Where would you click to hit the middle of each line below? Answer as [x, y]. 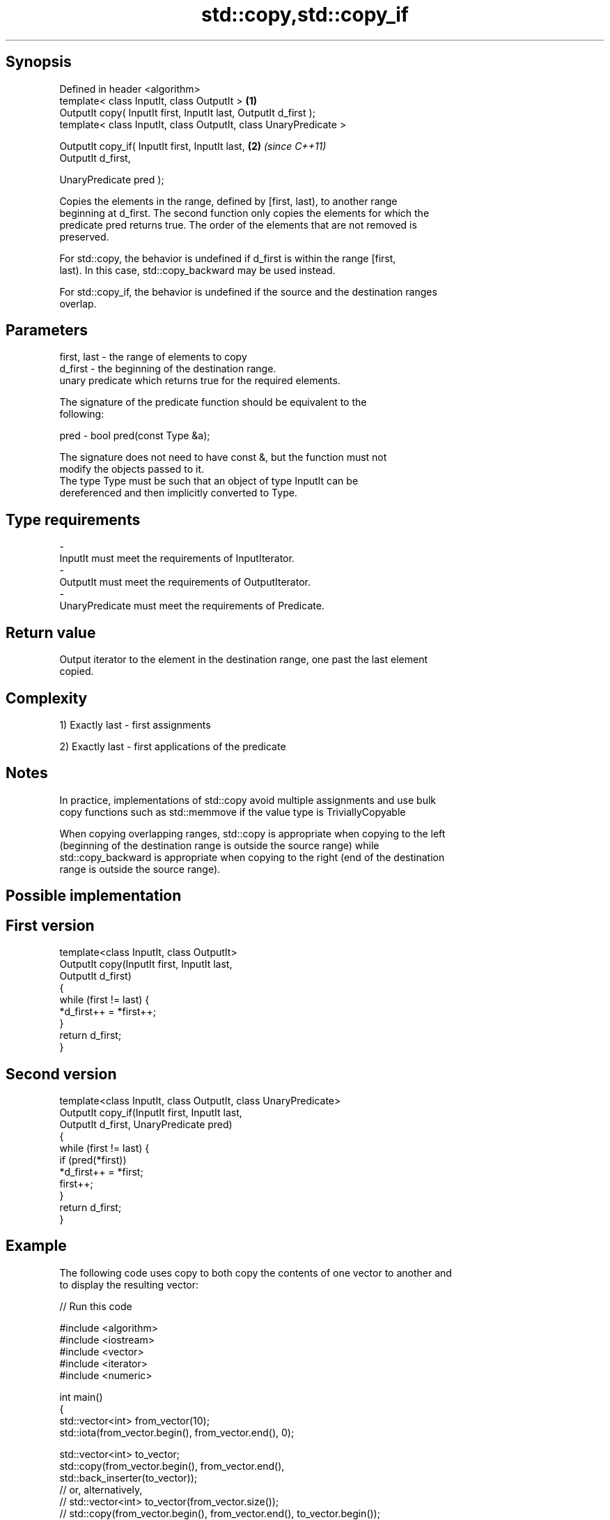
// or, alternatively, [101, 1489]
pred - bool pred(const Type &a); [135, 436]
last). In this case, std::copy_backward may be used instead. [197, 270]
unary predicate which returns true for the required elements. [200, 381]
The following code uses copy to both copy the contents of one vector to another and [256, 1272]
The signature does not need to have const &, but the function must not [223, 457]
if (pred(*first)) [93, 1160]
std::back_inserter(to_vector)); [128, 1477]
